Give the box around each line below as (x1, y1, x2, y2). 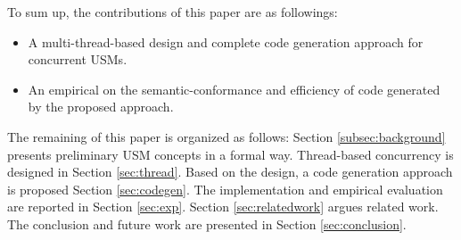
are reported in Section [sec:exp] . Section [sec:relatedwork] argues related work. (7, 197, 439, 216)
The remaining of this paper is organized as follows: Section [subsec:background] (7, 127, 446, 145)
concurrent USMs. (28, 50, 128, 69)
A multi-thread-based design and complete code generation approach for (28, 32, 424, 51)
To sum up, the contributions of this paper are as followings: (7, 3, 338, 21)
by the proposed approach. (28, 97, 174, 116)
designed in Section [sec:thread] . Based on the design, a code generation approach (7, 162, 453, 181)
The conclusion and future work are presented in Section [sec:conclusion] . (7, 214, 407, 233)
